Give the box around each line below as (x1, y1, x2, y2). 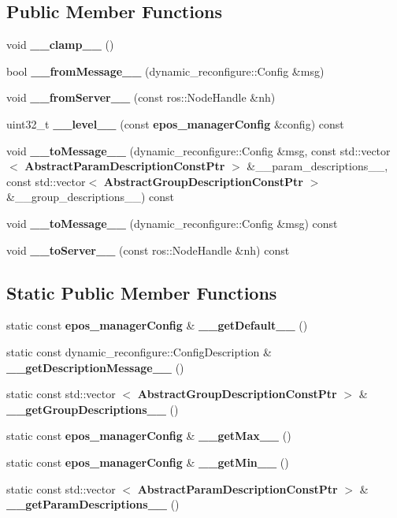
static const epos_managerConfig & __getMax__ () (6, 427, 291, 444)
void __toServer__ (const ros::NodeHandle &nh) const (6, 241, 290, 258)
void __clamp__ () (6, 36, 114, 53)
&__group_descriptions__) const (6, 188, 175, 205)
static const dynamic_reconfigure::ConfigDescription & (6, 343, 272, 360)
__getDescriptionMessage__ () (6, 359, 184, 375)
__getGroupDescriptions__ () (6, 401, 179, 417)
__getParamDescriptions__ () (6, 496, 180, 512)
